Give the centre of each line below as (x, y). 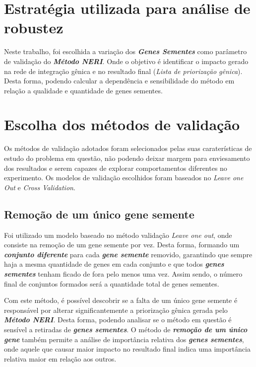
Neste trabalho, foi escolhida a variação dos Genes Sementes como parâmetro (126, 51)
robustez (34, 28)
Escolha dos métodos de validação (122, 124)
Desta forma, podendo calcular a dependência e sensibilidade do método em (119, 81)
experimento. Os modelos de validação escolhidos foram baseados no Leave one (124, 178)
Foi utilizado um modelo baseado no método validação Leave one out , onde (118, 235)
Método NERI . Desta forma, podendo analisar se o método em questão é (118, 320)
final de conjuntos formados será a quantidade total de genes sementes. (112, 283)
